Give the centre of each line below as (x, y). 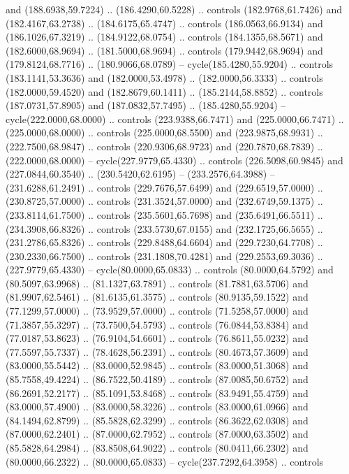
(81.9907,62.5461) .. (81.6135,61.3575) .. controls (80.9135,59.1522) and (157, 297)
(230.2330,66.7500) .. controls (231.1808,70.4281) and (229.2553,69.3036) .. (164, 256)
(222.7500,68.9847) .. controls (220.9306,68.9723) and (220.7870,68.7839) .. (164, 146)
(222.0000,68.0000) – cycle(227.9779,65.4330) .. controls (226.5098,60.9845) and (174, 160)
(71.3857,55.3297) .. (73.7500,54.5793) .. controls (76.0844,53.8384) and (157, 324)
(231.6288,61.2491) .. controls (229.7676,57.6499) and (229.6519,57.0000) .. (164, 187)
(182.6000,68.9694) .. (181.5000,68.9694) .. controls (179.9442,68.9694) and (164, 50)
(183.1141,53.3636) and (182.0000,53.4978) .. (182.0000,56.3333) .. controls (164, 77)
